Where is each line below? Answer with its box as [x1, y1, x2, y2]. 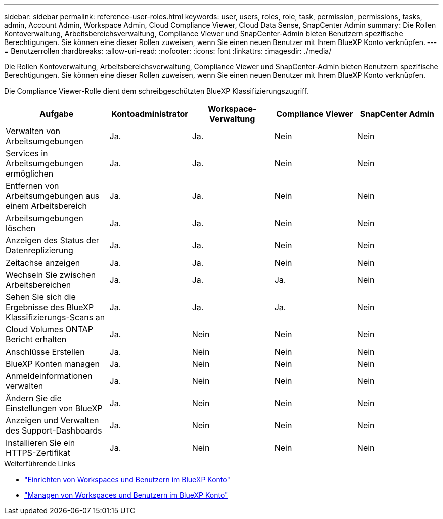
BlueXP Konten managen [6, 359, 100, 369]
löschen [6, 223, 36, 233]
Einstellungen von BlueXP [6, 403, 103, 413]
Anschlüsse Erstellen [6, 347, 85, 357]
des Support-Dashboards [6, 425, 102, 436]
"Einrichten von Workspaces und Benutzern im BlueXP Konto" [24, 475, 230, 484]
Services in [6, 148, 48, 158]
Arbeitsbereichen [6, 280, 71, 290]
